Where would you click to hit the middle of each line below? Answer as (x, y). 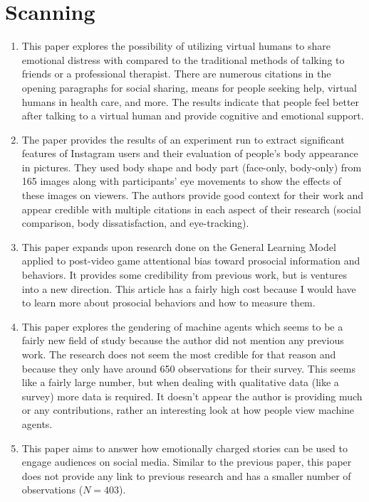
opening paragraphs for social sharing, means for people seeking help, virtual (189, 87)
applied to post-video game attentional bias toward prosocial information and (191, 261)
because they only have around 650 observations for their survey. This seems (188, 368)
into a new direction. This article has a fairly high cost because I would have (189, 288)
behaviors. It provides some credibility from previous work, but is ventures (184, 275)
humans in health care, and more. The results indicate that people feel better (191, 101)
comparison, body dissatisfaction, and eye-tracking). (135, 223)
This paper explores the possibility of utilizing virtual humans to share (176, 46)
